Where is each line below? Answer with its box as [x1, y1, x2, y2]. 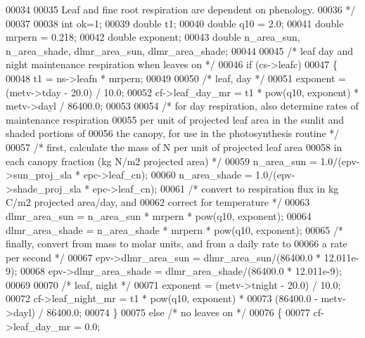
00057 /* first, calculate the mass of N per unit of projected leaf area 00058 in [6, 139, 342, 154]
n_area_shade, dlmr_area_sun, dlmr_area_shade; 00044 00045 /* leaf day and [6, 43, 353, 58]
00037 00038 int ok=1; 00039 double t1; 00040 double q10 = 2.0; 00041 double [6, 15, 344, 30]
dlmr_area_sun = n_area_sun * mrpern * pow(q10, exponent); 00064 [6, 208, 312, 223]
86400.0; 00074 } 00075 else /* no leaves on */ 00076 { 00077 [46, 305, 310, 320]
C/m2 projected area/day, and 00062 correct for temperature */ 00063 [6, 195, 310, 209]
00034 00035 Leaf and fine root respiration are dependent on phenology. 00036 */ [6, 2, 356, 16]
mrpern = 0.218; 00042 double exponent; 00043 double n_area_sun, [6, 30, 300, 44]
